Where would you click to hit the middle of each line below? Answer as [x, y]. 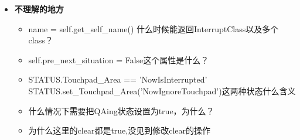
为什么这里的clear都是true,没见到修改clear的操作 [120, 130]
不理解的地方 [39, 9]
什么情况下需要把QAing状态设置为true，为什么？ [121, 110]
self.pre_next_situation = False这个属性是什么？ [119, 59]
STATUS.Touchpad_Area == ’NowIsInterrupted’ [118, 79]
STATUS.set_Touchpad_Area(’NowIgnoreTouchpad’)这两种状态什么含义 [162, 91]
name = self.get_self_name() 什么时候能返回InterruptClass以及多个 [154, 28]
